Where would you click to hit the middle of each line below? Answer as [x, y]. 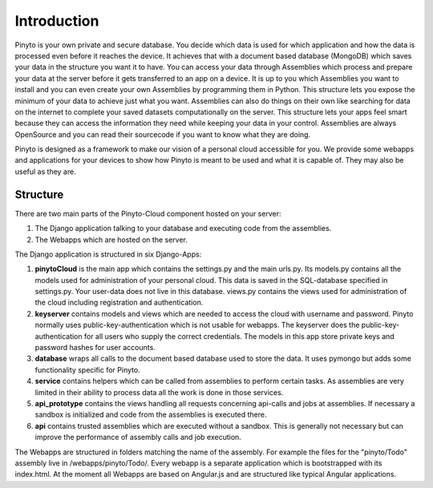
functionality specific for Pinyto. [87, 369]
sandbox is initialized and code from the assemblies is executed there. [151, 415]
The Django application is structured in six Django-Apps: [108, 254]
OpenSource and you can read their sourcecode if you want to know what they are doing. [163, 134]
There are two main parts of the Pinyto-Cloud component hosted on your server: [148, 213]
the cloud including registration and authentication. [119, 302]
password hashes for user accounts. [95, 348]
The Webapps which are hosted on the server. [111, 240]
